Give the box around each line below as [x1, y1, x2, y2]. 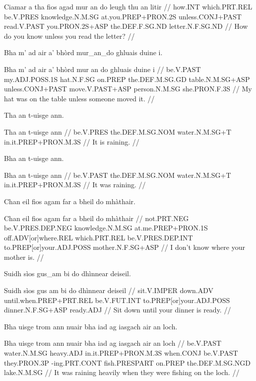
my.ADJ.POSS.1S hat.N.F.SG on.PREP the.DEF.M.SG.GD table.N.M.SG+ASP [4, 74, 250, 84]
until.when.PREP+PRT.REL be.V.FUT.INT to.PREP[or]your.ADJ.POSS [4, 295, 230, 305]
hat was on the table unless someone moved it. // [4, 93, 155, 103]
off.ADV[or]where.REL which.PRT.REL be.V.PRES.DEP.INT [4, 232, 193, 242]
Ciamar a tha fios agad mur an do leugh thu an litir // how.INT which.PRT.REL [4, 1, 253, 11]
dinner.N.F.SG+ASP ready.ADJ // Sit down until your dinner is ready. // [4, 305, 231, 315]
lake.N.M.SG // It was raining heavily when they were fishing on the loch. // [4, 367, 240, 378]
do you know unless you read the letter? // [4, 30, 135, 41]
